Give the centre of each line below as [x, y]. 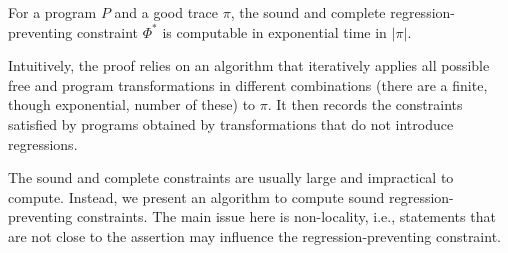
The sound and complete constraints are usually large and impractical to [231, 177]
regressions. [43, 143]
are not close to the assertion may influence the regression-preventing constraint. [254, 235]
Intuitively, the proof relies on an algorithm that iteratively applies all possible [249, 65]
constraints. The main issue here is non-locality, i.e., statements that [286, 216]
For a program [52, 12]
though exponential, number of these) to [132, 104]
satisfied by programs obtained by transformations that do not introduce [231, 123]
